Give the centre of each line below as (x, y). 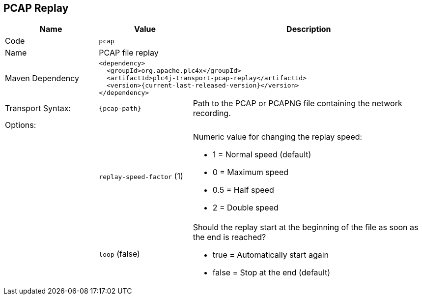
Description (309, 29)
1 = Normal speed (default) (262, 155)
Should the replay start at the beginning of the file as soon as (306, 227)
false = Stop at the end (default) (271, 273)
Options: (21, 125)
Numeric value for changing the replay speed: (278, 137)
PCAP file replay (129, 53)
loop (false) (119, 254)
